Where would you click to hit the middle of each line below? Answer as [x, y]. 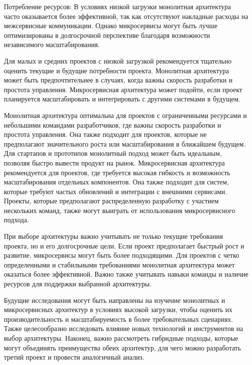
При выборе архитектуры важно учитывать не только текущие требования [113, 236]
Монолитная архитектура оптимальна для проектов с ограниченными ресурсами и [126, 115]
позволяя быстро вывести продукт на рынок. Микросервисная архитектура [115, 162]
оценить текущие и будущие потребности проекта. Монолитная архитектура [117, 70]
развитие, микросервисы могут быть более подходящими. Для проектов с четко [122, 255]
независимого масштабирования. [52, 44]
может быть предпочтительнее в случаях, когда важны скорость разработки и [118, 80]
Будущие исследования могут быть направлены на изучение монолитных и [115, 300]
